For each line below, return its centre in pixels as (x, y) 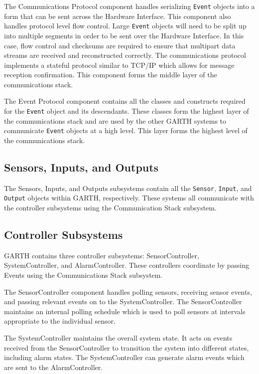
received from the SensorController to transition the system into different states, (127, 347)
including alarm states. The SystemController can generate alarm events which (124, 357)
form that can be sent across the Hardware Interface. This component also (118, 16)
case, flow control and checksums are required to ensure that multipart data (120, 45)
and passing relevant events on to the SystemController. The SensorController (123, 301)
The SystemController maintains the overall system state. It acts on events (118, 338)
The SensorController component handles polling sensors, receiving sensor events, (128, 291)
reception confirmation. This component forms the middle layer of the (111, 75)
